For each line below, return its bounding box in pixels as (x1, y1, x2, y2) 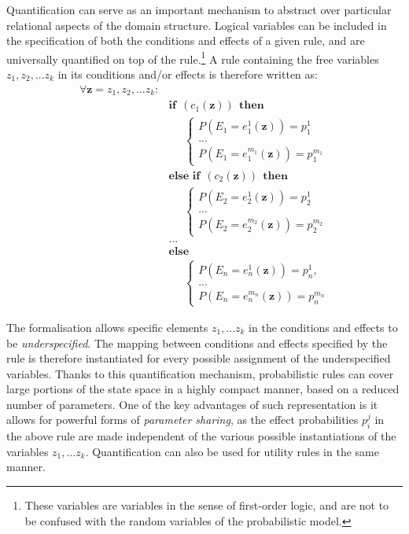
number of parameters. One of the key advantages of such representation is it (6, 396, 378, 412)
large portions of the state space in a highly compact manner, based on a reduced (6, 381, 400, 397)
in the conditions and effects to (249, 319, 398, 335)
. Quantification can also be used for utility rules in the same (85, 443, 379, 459)
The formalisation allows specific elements (6, 319, 208, 335)
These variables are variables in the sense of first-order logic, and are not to (24, 497, 389, 514)
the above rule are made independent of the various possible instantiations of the (6, 428, 396, 444)
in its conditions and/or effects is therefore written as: (57, 66, 318, 83)
